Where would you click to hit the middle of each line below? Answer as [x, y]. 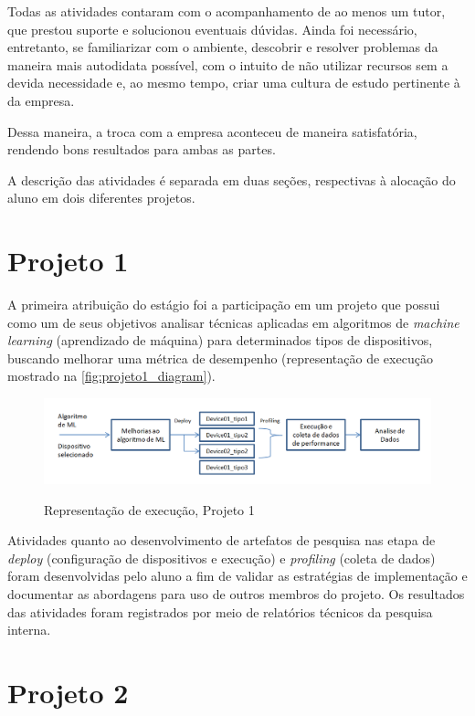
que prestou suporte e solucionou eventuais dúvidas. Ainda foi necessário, [212, 29]
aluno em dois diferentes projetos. [101, 198]
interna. [29, 630]
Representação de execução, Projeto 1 [149, 509]
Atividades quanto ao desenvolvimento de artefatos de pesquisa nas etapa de [222, 540]
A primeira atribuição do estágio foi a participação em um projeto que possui [224, 305]
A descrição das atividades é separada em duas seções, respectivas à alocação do [232, 179]
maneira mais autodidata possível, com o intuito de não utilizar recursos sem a [228, 64]
